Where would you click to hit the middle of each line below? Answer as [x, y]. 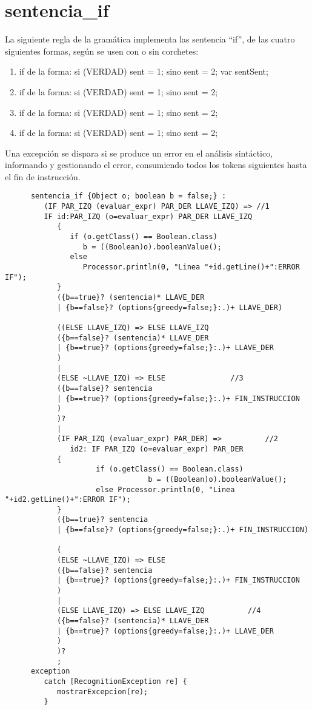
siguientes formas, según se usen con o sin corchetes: [102, 51]
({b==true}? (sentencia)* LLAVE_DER [131, 298]
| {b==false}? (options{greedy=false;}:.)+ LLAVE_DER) [170, 307]
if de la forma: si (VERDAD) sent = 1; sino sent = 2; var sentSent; [144, 71]
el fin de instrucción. [43, 176]
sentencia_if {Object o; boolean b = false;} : [128, 196]
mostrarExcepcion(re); [102, 691]
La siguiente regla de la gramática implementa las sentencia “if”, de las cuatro [150, 39]
